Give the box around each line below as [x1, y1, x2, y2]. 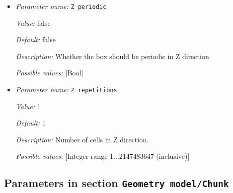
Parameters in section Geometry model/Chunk [4, 175, 229, 191]
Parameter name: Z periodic [15, 1, 107, 11]
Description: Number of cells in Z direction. [15, 134, 149, 144]
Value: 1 [15, 101, 41, 111]
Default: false [15, 34, 56, 45]
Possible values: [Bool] [15, 67, 83, 78]
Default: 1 [15, 118, 46, 128]
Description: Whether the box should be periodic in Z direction [15, 51, 209, 61]
